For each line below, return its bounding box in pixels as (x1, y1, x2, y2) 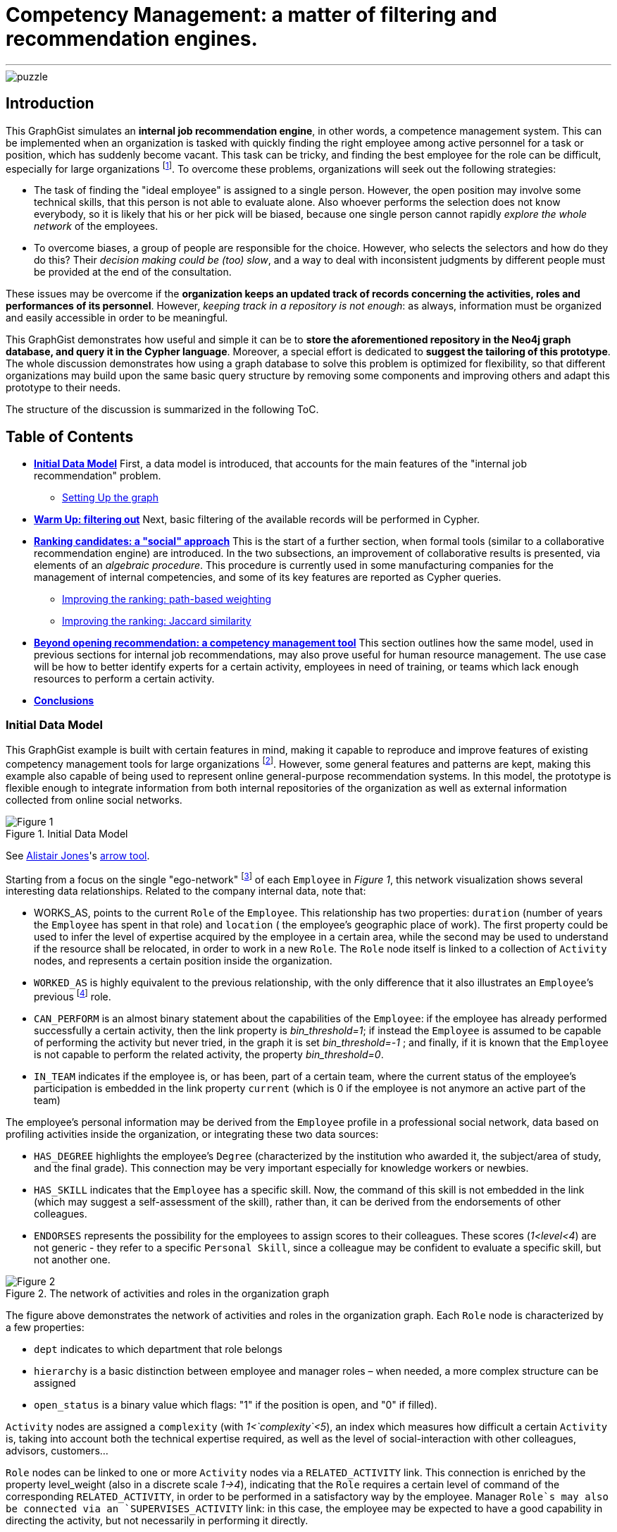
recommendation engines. (6, 27, 258, 51)
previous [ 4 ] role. (34, 988, 111, 1003)
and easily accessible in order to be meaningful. (6, 312, 228, 324)
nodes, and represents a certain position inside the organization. (34, 955, 332, 967)
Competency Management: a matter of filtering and (6, 3, 497, 27)
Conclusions (34, 694, 94, 707)
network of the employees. (34, 220, 158, 233)
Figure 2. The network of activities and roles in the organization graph (6, 1287, 330, 1299)
